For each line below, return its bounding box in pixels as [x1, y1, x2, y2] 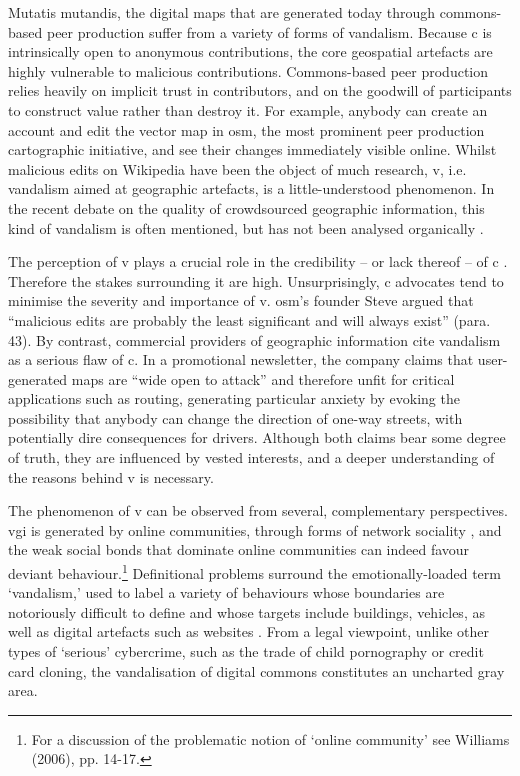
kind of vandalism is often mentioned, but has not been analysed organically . [8, 217, 484, 238]
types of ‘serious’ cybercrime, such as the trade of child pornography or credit [8, 641, 484, 662]
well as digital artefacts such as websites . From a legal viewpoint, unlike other [8, 621, 490, 642]
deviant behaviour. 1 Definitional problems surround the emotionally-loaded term [8, 560, 501, 583]
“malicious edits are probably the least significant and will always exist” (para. [8, 309, 491, 330]
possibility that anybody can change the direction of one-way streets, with [8, 407, 463, 428]
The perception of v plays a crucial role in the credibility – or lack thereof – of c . [8, 251, 508, 272]
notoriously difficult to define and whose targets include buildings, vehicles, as [8, 601, 485, 622]
